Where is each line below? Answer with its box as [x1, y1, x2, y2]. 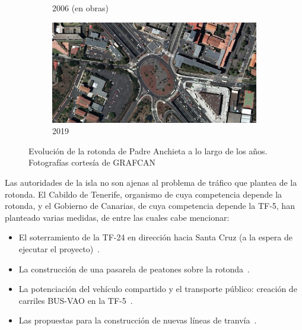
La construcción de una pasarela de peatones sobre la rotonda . [18, 262, 250, 275]
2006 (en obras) [52, 2, 109, 14]
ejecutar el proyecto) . [18, 242, 100, 255]
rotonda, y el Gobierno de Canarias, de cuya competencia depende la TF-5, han [5, 199, 295, 212]
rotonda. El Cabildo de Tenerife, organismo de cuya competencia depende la [5, 188, 282, 200]
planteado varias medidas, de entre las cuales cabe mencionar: [5, 211, 230, 223]
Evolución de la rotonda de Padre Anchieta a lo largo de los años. [28, 144, 268, 157]
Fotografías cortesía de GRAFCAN [28, 156, 156, 169]
